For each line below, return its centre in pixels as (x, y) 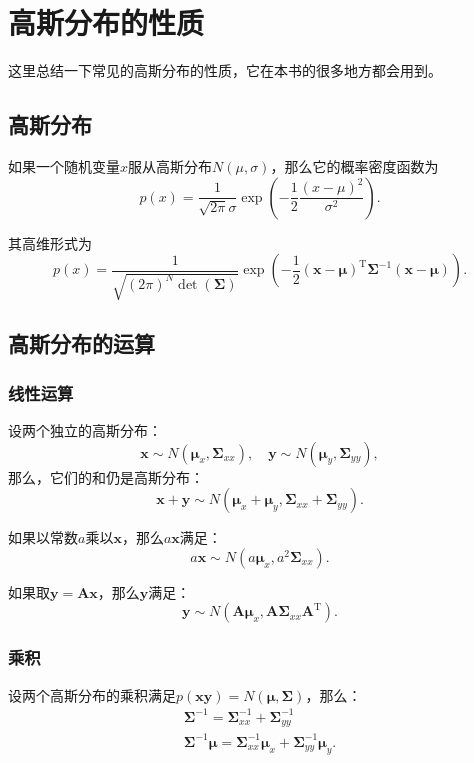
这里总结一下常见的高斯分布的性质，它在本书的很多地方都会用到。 (225, 70)
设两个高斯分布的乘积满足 (92, 694)
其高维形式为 (50, 242)
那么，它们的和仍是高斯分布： (106, 476)
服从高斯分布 (170, 165)
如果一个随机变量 (64, 165)
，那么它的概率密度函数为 (354, 165)
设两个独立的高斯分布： (85, 430)
